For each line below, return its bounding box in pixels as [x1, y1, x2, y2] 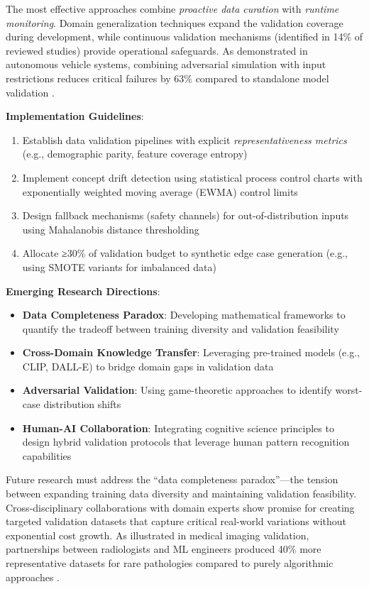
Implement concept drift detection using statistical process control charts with [22, 170, 363, 185]
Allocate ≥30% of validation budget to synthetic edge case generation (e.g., [22, 246, 348, 260]
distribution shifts [43, 397, 121, 412]
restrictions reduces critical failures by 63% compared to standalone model [6, 70, 329, 85]
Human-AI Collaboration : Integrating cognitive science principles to [22, 420, 334, 435]
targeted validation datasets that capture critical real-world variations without [6, 514, 346, 529]
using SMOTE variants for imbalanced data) [22, 259, 216, 274]
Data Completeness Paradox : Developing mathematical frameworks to [22, 307, 346, 322]
